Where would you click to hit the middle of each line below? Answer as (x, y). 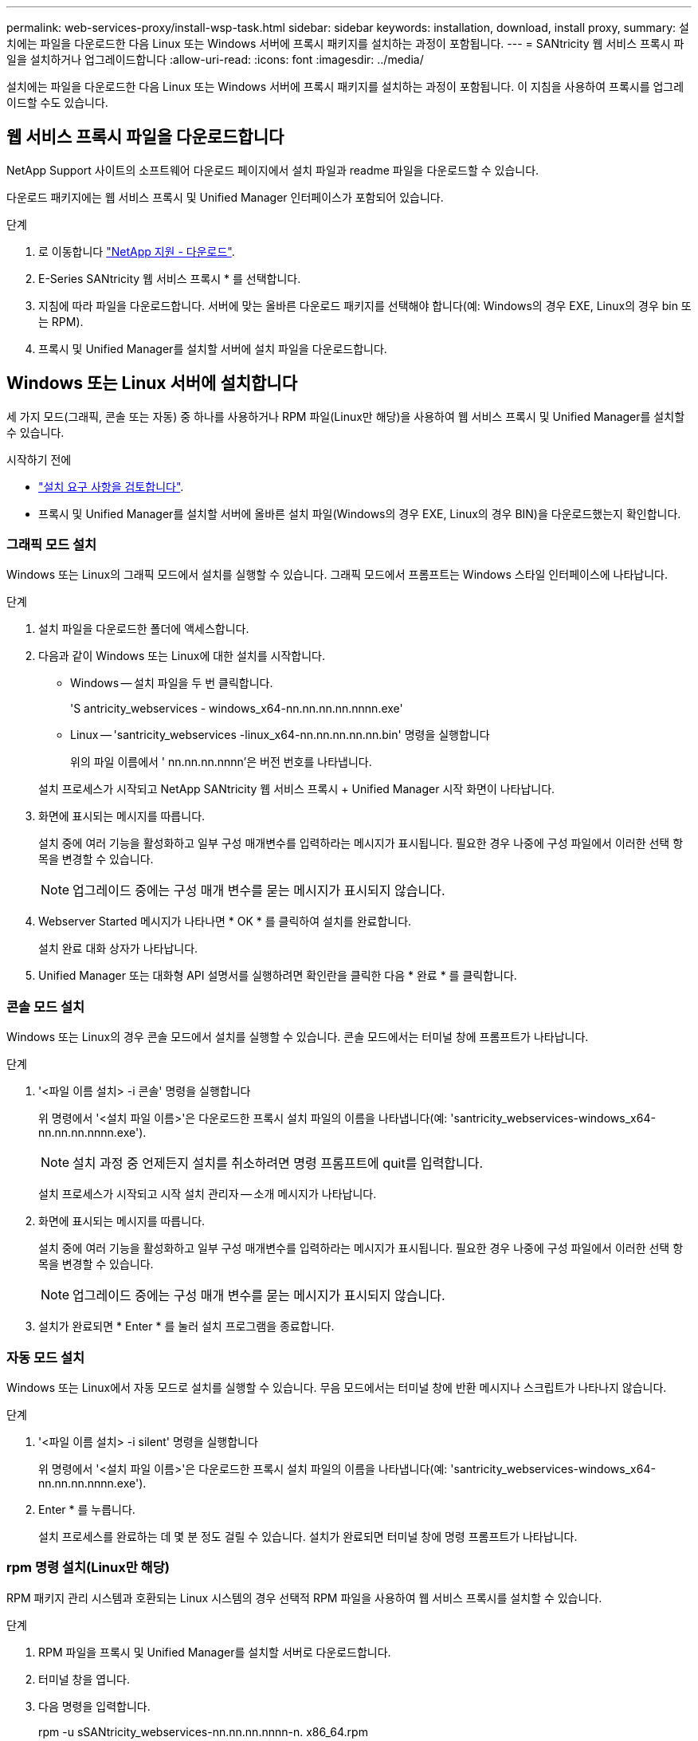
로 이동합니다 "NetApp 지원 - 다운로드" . (137, 251)
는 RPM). (61, 321)
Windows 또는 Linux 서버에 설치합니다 (152, 383)
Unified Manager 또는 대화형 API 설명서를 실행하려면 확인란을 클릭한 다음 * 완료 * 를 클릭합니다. (278, 976)
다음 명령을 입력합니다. (94, 1706)
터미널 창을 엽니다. (84, 1679)
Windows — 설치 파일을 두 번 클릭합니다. (172, 683)
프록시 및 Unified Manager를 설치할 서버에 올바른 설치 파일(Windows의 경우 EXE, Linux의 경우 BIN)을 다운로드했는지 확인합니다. (360, 513)
